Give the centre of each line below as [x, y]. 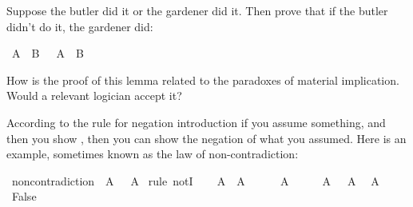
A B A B [48, 53]
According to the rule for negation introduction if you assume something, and [196, 122]
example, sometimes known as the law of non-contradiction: [153, 154]
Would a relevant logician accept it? [94, 96]
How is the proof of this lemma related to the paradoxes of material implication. [203, 80]
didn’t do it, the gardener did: [80, 26]
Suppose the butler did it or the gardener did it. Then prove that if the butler [197, 10]
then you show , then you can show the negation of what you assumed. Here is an [206, 138]
